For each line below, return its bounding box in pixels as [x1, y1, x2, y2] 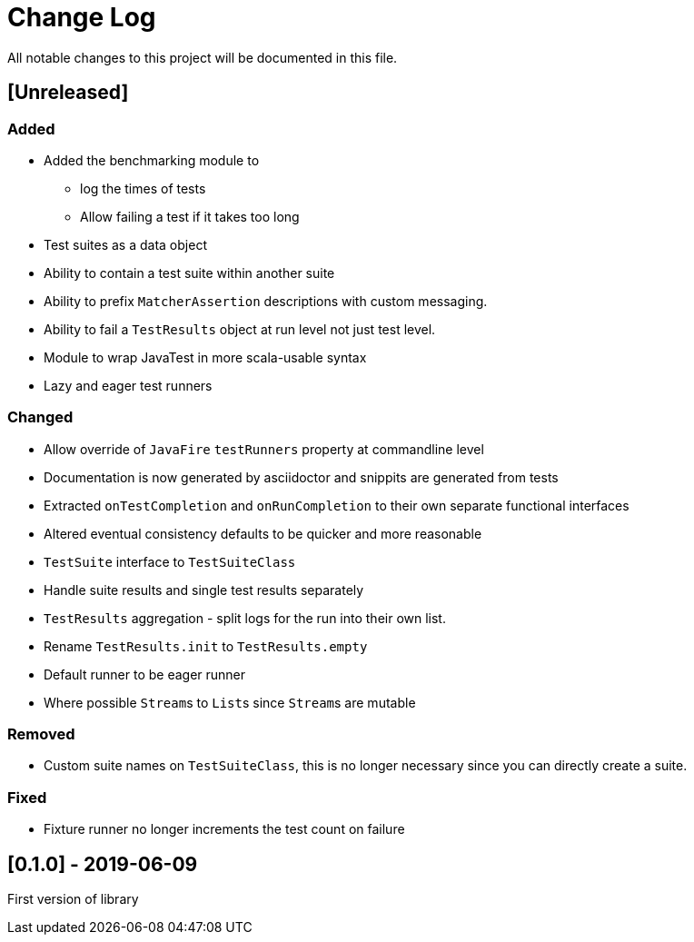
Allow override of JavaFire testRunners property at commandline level [44, 441, 484, 457]
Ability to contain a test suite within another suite [44, 264, 335, 281]
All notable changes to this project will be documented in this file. [7, 49, 398, 65]
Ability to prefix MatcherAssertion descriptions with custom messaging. [44, 293, 488, 309]
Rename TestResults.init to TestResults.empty [44, 638, 368, 654]
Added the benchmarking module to [44, 152, 260, 168]
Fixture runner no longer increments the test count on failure [44, 821, 405, 838]
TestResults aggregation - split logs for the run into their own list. [44, 610, 446, 626]
